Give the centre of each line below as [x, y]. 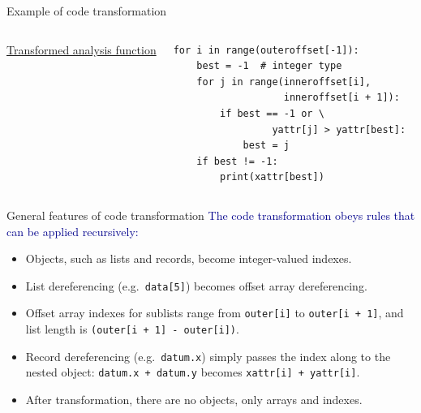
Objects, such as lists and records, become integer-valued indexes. [189, 258]
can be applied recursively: [73, 231]
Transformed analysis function [82, 49]
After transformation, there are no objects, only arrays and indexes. [194, 399]
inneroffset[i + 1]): [342, 98]
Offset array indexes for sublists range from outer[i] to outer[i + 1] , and [215, 313]
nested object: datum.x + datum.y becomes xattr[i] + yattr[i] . [193, 372]
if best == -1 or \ [272, 113]
